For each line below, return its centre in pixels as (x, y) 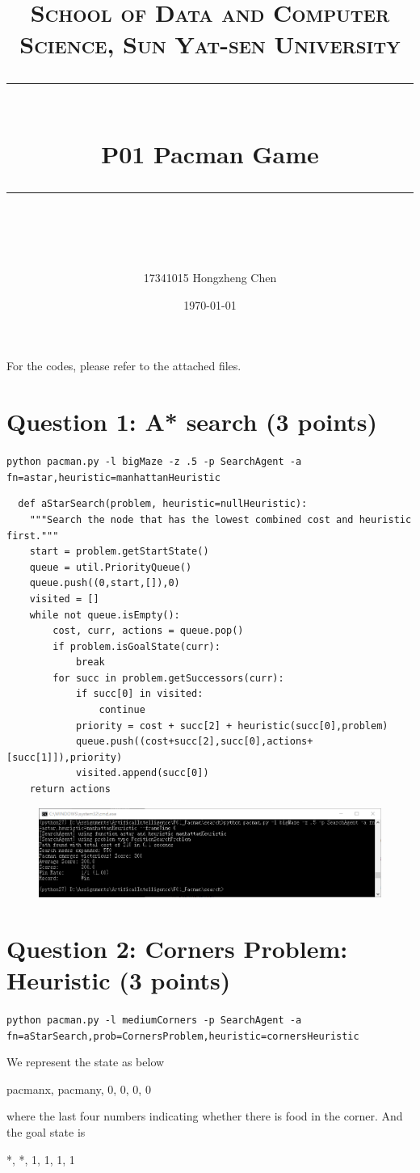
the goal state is (46, 1132)
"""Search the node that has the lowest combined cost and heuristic (220, 519)
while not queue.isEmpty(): (105, 615)
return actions (70, 789)
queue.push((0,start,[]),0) (105, 583)
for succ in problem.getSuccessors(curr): (168, 678)
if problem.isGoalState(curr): (136, 646)
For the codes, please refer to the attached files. (124, 366)
